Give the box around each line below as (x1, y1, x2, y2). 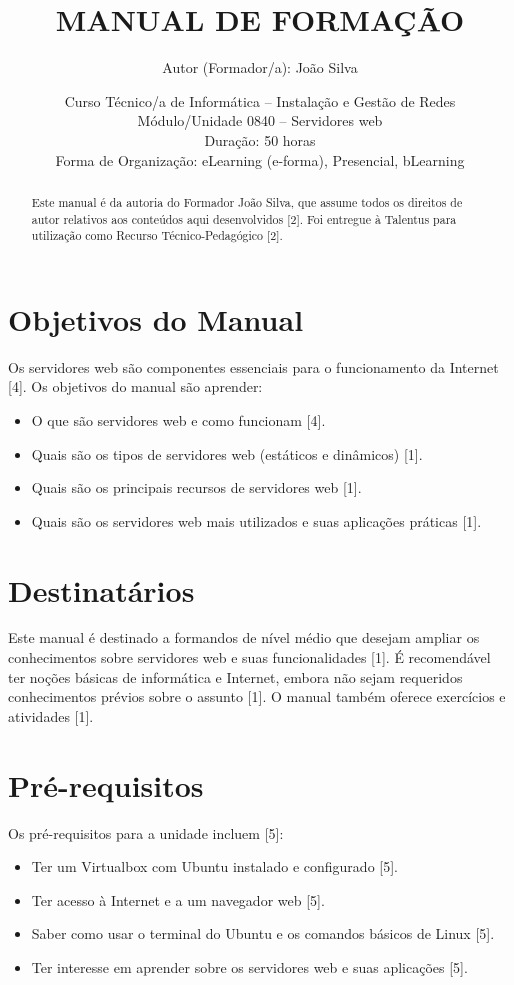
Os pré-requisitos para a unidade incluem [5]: (8, 822, 284, 843)
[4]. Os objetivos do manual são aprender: (8, 376, 263, 397)
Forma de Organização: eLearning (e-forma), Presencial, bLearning (55, 149, 465, 170)
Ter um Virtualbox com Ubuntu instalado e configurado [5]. (31, 856, 398, 877)
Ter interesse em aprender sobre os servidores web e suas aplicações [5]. (31, 956, 468, 977)
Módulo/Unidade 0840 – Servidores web (137, 110, 383, 131)
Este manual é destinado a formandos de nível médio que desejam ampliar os (8, 627, 480, 648)
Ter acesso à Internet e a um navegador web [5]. (31, 889, 325, 910)
